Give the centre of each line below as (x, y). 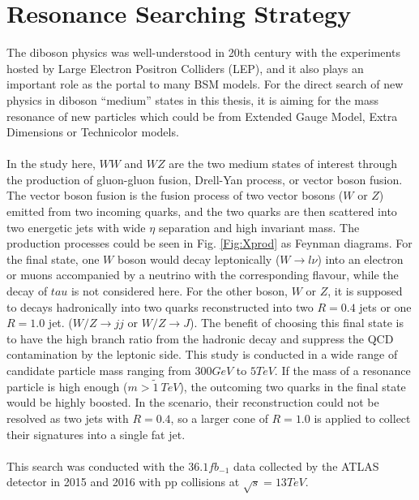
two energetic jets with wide (76, 227)
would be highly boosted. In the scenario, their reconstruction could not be (193, 402)
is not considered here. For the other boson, (179, 291)
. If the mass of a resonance (342, 370)
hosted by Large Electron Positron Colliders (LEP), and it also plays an (185, 68)
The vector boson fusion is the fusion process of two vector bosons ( (175, 195)
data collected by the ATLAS (306, 466)
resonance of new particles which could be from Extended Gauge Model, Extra (202, 116)
